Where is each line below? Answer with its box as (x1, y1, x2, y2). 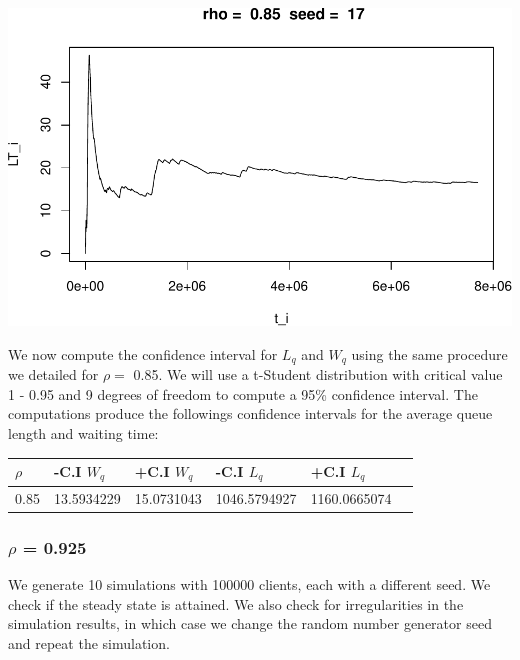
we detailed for (8, 364, 99, 385)
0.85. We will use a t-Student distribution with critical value (133, 364, 503, 385)
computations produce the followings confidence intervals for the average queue (8, 403, 493, 424)
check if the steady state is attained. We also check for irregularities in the (8, 593, 464, 614)
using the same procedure (351, 343, 508, 364)
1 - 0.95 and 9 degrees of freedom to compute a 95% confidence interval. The (8, 383, 478, 404)
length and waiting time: (8, 422, 159, 443)
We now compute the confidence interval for (8, 343, 278, 364)
